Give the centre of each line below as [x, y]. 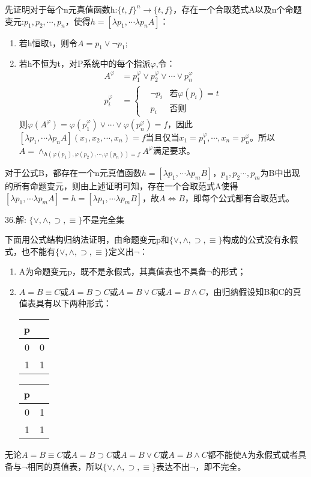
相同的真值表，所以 [65, 466]
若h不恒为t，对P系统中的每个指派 [85, 63]
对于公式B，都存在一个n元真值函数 [73, 172]
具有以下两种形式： [74, 303]
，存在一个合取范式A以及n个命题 [237, 9]
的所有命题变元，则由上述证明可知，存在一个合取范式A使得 [122, 185]
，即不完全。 [221, 466]
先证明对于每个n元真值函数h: [61, 9]
